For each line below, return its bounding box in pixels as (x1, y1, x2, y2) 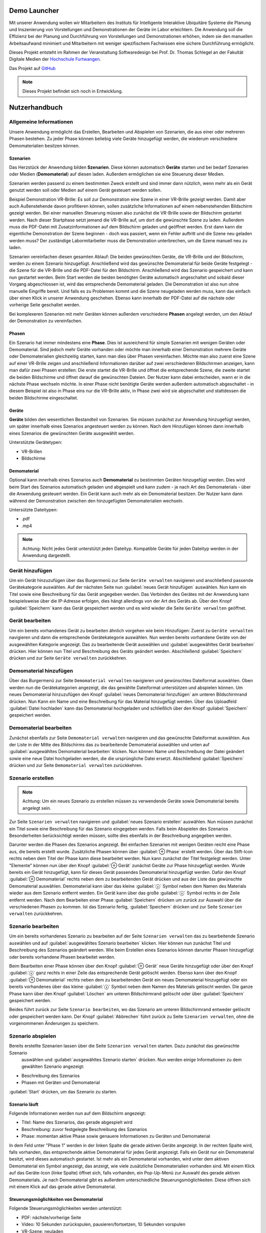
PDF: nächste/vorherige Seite (21, 1214, 81, 1220)
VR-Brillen (21, 448, 42, 454)
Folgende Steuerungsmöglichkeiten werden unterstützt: (9, 1205, 122, 1211)
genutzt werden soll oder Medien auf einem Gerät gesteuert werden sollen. (9, 187, 162, 193)
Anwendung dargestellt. (22, 552, 71, 558)
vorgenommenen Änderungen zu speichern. (9, 1020, 99, 1026)
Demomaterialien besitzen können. (9, 143, 80, 148)
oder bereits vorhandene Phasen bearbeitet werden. (9, 954, 116, 960)
